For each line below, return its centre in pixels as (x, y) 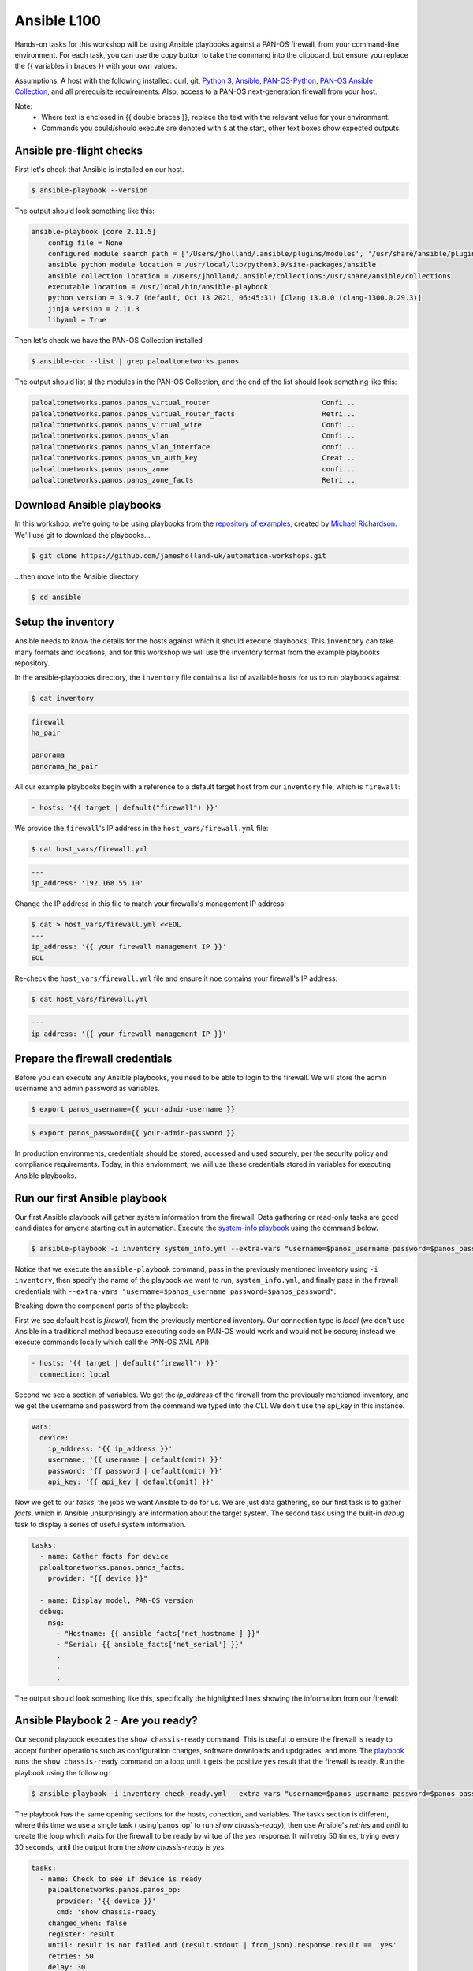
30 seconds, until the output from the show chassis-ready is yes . (120, 1847)
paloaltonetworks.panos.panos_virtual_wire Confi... (194, 425)
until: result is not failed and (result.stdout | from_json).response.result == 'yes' (222, 1945)
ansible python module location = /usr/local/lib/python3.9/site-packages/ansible (212, 265)
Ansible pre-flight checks (79, 151)
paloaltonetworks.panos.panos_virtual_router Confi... (194, 403)
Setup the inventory (64, 622)
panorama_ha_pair (65, 766)
